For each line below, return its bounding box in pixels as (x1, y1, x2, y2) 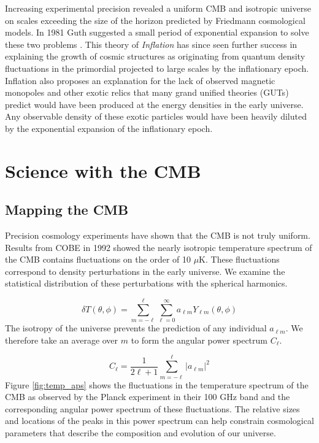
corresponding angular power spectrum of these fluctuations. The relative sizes (5, 402, 300, 415)
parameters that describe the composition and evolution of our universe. (5, 426, 276, 439)
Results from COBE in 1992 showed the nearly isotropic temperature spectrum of (5, 241, 312, 253)
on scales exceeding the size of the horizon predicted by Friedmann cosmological (5, 13, 306, 26)
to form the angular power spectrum (131, 333, 267, 346)
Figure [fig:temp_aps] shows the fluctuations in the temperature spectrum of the (5, 378, 309, 391)
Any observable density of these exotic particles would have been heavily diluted (5, 110, 307, 123)
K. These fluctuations (199, 253, 280, 266)
